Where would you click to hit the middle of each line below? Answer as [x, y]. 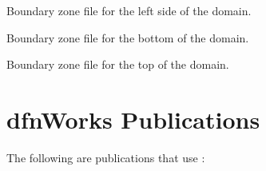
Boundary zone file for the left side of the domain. [129, 10]
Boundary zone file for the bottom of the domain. [128, 37]
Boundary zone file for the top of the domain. [118, 64]
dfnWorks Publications [133, 119]
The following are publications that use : [106, 157]
